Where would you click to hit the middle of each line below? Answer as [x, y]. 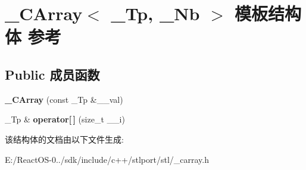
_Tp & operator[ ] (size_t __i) [65, 119]
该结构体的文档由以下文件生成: [64, 139]
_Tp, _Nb [155, 13]
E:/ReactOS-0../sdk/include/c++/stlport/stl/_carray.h [107, 159]
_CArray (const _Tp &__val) [64, 99]
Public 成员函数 [52, 74]
